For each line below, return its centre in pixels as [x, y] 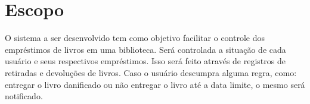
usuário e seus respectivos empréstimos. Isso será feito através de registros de [145, 61]
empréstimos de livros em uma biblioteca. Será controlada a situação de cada [145, 49]
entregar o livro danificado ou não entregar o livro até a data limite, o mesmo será [155, 84]
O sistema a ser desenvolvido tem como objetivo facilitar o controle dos [135, 38]
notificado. [24, 96]
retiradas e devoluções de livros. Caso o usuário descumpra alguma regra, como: [151, 72]
